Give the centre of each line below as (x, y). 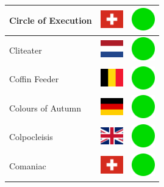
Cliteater (26, 50)
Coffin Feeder (34, 79)
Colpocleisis (31, 137)
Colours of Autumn (45, 108)
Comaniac (28, 166)
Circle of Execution (51, 20)
